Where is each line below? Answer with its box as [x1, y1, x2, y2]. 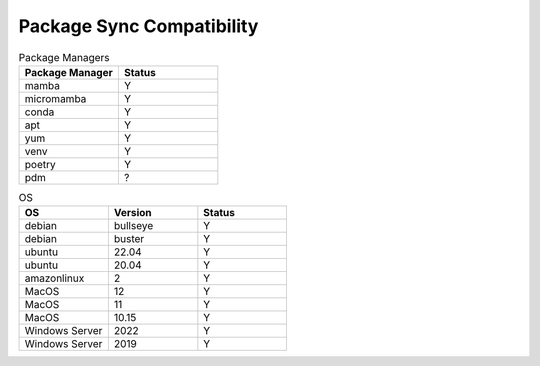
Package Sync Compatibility [18, 15, 259, 37]
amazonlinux [24, 271, 85, 285]
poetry [24, 157, 56, 171]
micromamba [24, 91, 87, 105]
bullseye [113, 219, 154, 233]
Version [113, 206, 152, 220]
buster [113, 232, 145, 246]
